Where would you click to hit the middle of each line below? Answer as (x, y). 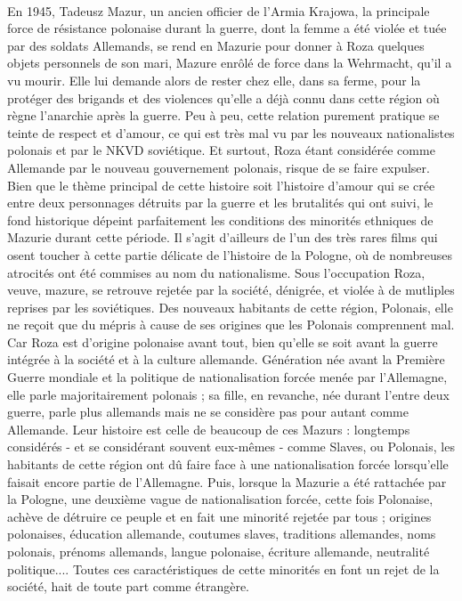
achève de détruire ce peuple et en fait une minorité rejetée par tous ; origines (219, 516)
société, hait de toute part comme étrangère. (128, 586)
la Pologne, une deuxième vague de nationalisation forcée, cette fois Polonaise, (220, 499)
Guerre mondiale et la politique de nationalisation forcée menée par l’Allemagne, (227, 377)
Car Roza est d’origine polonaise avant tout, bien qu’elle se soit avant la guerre (223, 341)
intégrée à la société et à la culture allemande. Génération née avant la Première (226, 359)
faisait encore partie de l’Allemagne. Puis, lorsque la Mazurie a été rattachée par (227, 481)
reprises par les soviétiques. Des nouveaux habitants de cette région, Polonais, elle (230, 307)
